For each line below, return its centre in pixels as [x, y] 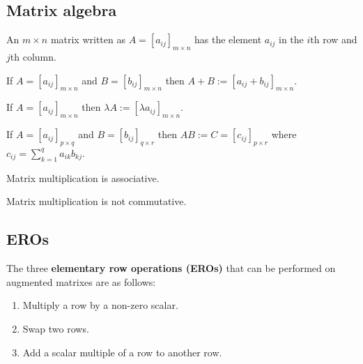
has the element [228, 39]
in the [291, 39]
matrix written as [88, 39]
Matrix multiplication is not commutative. [96, 201]
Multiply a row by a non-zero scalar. [100, 305]
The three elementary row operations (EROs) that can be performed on [171, 268]
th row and [334, 39]
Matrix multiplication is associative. [83, 177]
